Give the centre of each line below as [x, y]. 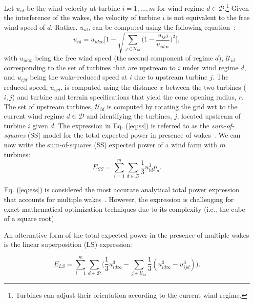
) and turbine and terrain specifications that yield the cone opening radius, [124, 97]
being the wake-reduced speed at [79, 77]
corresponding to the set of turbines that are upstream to [90, 67]
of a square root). [30, 218]
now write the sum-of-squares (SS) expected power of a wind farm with [111, 145]
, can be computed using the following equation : [162, 27]
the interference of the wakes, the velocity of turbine [82, 17]
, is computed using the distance [109, 87]
